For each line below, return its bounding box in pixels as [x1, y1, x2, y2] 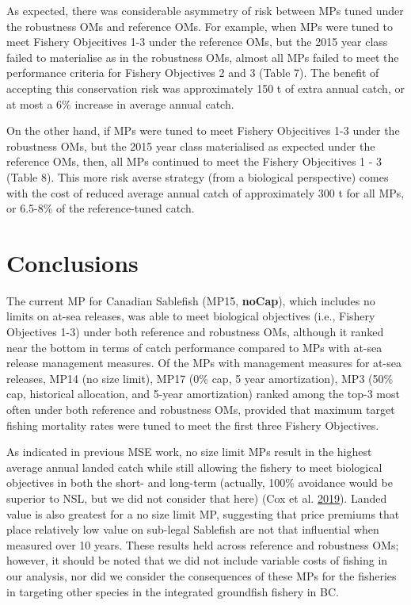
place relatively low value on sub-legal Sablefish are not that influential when [6, 521, 379, 538]
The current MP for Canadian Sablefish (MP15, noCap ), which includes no [6, 292, 375, 308]
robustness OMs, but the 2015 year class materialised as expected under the [6, 137, 375, 154]
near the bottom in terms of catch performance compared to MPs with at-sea [6, 339, 382, 355]
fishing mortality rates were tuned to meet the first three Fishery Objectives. [6, 416, 379, 433]
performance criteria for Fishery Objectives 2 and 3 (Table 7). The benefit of [6, 64, 379, 81]
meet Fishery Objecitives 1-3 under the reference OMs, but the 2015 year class [6, 33, 388, 50]
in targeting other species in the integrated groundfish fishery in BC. [6, 583, 339, 599]
